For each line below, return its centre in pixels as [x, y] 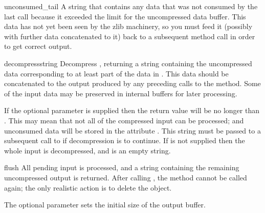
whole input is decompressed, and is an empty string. [87, 150]
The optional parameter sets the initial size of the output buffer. [105, 205]
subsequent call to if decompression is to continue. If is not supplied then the [125, 140]
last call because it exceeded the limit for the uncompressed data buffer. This [125, 16]
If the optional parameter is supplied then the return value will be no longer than [132, 110]
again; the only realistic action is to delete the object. [88, 187]
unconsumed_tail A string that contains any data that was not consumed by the [131, 6]
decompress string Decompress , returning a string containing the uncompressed [128, 63]
